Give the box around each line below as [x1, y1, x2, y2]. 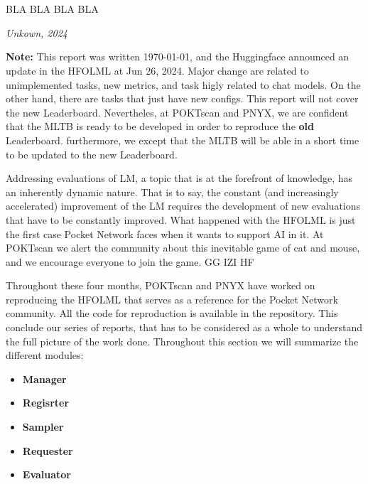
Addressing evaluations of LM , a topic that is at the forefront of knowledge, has [6, 171, 352, 185]
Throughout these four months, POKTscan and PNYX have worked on [6, 278, 315, 293]
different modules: [6, 348, 84, 362]
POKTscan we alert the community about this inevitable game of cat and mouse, [6, 240, 360, 255]
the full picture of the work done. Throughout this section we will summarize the [6, 333, 359, 348]
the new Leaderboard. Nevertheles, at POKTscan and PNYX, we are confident [6, 104, 349, 119]
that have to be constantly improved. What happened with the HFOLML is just [6, 212, 356, 227]
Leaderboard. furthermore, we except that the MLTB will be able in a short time [6, 132, 359, 147]
